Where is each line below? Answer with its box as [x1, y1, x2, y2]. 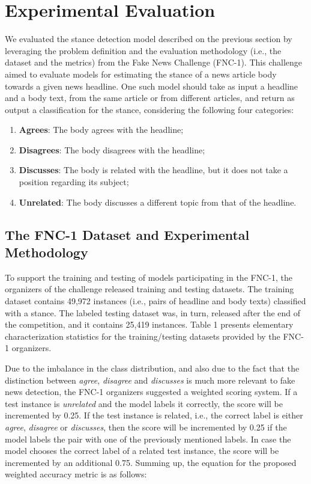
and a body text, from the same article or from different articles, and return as [5, 91, 295, 104]
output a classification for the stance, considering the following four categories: [5, 103, 294, 115]
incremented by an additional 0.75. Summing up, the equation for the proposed [5, 456, 297, 468]
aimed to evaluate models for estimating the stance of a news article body [5, 67, 277, 80]
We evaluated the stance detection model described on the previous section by [5, 32, 292, 45]
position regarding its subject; [19, 176, 129, 188]
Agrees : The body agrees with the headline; [19, 123, 184, 136]
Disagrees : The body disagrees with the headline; [19, 143, 205, 156]
